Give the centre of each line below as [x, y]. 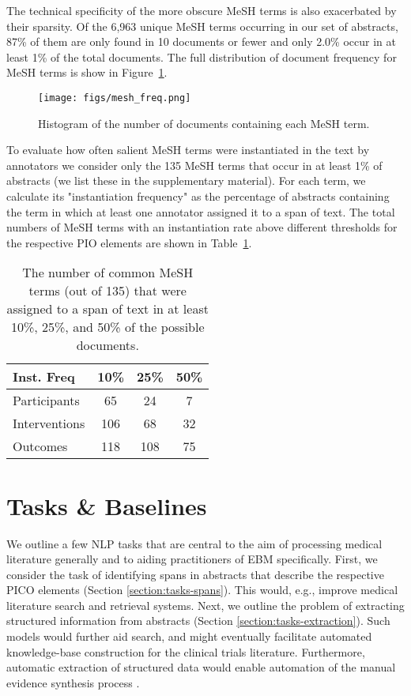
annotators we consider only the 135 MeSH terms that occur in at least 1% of [194, 165]
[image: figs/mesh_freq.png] [115, 98]
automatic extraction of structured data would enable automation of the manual [201, 667]
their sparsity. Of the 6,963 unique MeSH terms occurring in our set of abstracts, [202, 26]
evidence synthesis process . [73, 682]
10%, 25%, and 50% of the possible [107, 327]
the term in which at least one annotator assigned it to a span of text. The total [201, 211]
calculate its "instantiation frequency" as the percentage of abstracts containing [198, 196]
